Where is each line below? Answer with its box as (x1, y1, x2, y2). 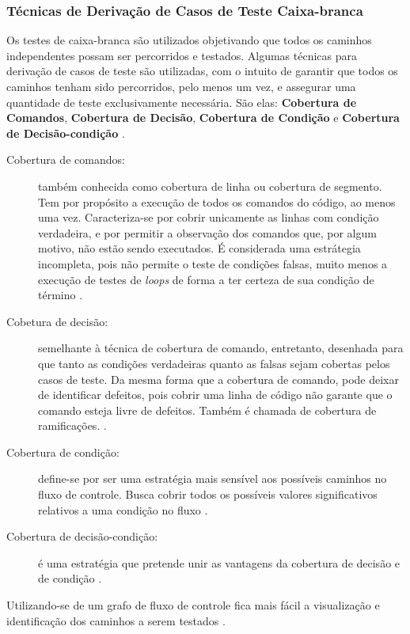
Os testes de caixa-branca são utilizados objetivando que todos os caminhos (6, 32, 372, 48)
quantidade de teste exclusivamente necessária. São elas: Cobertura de (6, 93, 357, 110)
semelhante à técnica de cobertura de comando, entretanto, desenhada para (38, 340, 404, 356)
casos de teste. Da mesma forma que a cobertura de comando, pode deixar (38, 370, 399, 387)
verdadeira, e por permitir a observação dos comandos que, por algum (38, 224, 377, 241)
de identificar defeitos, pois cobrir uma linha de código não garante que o (38, 386, 393, 403)
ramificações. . (38, 417, 107, 434)
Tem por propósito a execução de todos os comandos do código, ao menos (38, 193, 396, 210)
